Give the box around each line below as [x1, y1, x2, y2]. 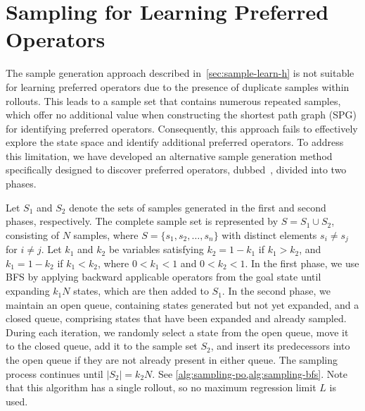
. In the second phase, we [222, 283, 331, 298]
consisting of [6, 227, 59, 242]
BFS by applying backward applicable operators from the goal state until [6, 269, 321, 284]
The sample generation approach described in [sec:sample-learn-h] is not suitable [6, 66, 354, 80]
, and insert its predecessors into [210, 338, 350, 353]
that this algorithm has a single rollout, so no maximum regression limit [6, 380, 316, 395]
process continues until [6, 366, 103, 381]
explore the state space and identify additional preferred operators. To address [6, 135, 344, 149]
